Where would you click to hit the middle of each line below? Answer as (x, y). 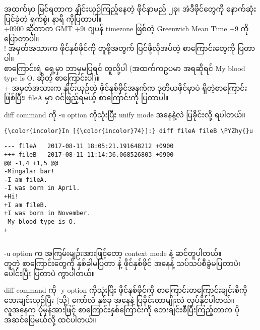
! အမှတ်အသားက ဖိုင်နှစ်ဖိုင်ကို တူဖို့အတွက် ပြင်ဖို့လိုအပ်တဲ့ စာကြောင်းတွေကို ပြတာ (130, 48)
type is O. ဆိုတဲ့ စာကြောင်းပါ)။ (52, 78)
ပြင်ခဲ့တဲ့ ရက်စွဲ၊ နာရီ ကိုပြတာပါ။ (53, 18)
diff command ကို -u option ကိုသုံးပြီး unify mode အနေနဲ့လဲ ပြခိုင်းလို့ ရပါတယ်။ (125, 114)
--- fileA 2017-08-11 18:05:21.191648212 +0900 (89, 146)
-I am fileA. (26, 180)
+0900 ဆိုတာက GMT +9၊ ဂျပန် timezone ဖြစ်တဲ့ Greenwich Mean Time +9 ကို (126, 28)
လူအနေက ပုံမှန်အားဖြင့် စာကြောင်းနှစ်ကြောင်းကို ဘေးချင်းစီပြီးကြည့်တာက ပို (122, 310)
